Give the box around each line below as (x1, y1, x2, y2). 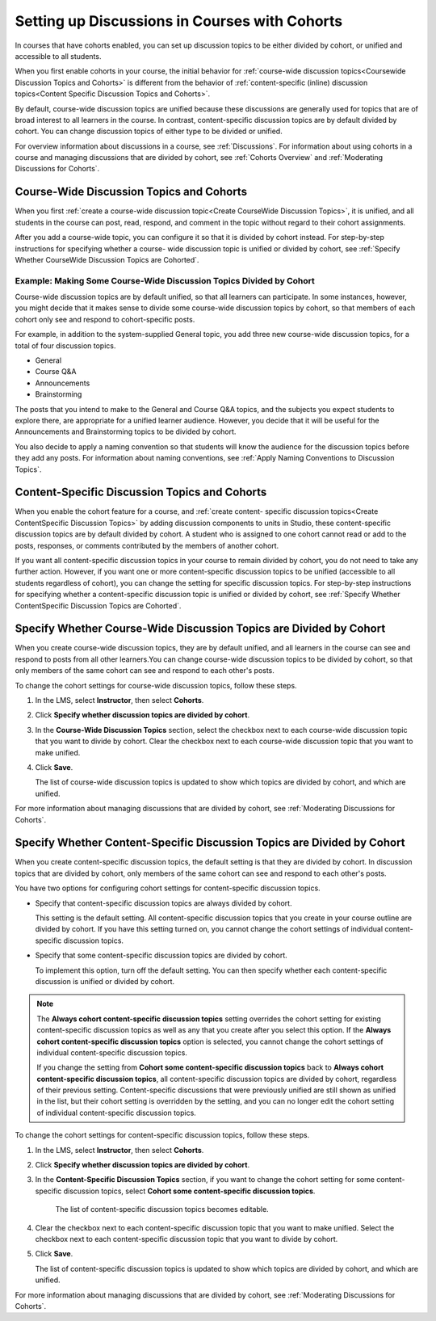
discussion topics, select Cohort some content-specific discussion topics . (63, 1186, 316, 1196)
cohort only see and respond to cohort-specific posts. (15, 314, 195, 324)
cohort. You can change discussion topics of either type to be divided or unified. (15, 126, 283, 137)
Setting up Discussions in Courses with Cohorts (15, 12, 343, 30)
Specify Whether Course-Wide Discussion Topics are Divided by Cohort (15, 622, 386, 636)
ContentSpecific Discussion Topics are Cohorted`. (15, 600, 182, 610)
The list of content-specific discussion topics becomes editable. (55, 1205, 270, 1214)
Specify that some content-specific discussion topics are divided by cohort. (35, 950, 288, 961)
